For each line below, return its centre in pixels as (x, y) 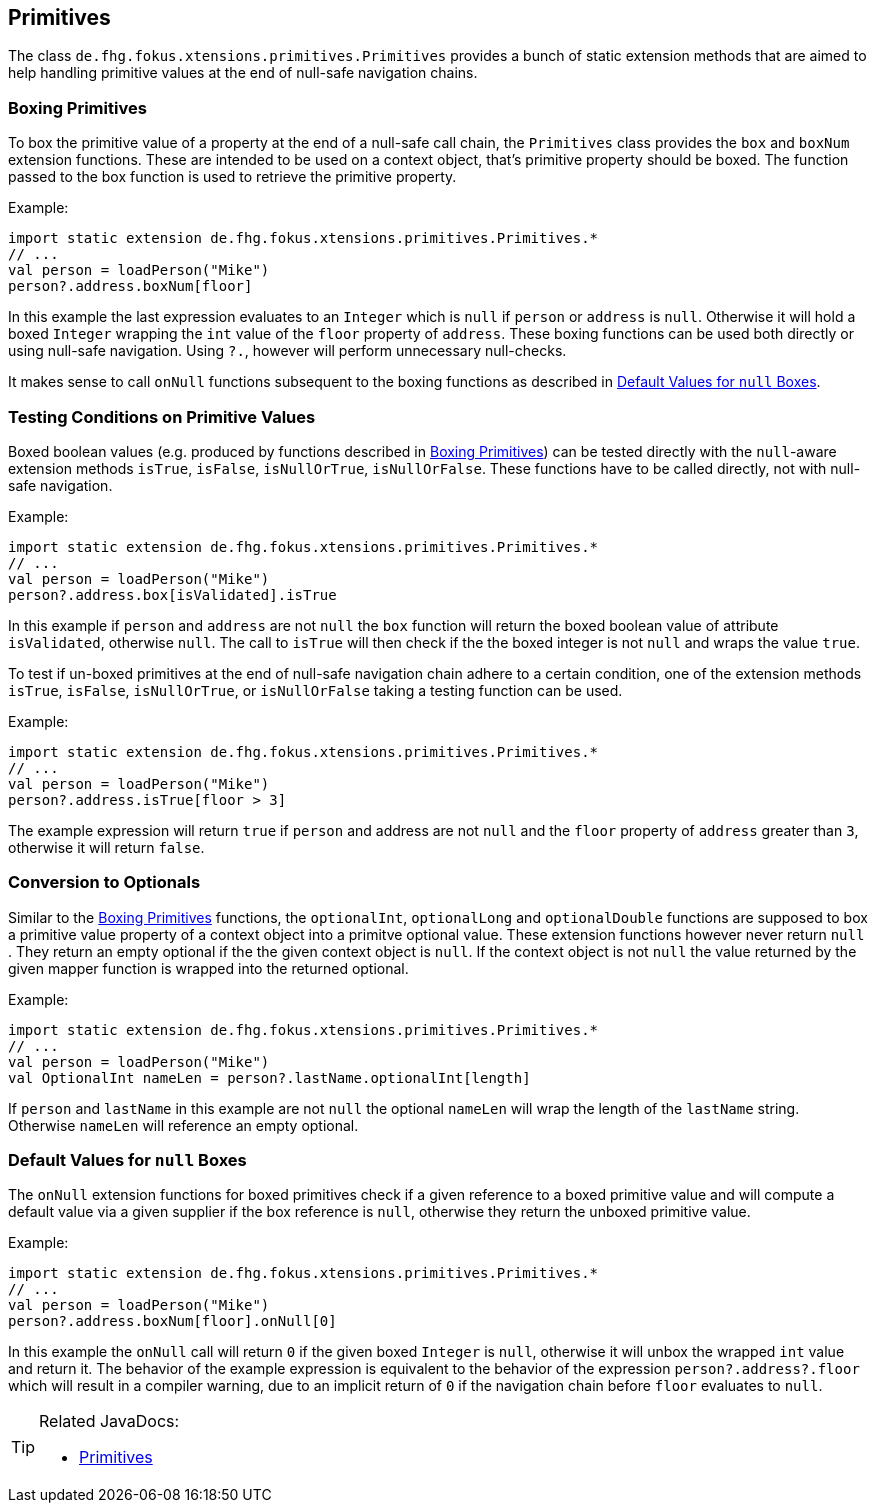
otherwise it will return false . (106, 847)
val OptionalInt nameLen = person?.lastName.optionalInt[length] (269, 1077)
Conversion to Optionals (104, 882)
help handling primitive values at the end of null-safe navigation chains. (243, 73)
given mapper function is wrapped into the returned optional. (208, 968)
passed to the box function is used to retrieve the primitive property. (232, 177)
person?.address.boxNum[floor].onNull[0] (172, 1321)
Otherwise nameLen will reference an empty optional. (183, 1125)
